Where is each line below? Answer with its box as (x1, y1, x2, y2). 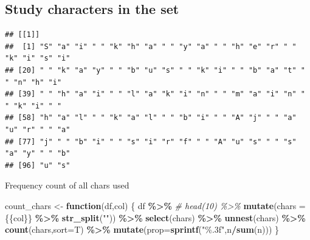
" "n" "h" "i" (5, 78, 62, 87)
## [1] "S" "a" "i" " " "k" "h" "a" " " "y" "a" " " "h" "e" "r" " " (5, 42, 297, 51)
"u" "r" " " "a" (5, 125, 71, 134)
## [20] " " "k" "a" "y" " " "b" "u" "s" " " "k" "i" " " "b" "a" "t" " (5, 65, 305, 75)
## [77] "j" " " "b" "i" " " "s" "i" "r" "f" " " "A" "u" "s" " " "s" (5, 137, 297, 146)
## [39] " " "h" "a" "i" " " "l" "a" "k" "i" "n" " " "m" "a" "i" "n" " (5, 90, 305, 99)
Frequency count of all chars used (5, 179, 129, 192)
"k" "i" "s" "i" (5, 54, 71, 63)
